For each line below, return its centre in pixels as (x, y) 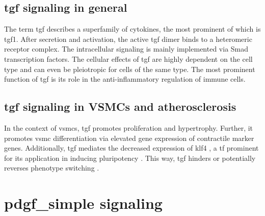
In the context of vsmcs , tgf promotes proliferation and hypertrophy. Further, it (129, 127)
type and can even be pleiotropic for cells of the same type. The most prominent (130, 69)
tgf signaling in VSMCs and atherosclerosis (120, 106)
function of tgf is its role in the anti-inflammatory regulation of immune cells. (125, 79)
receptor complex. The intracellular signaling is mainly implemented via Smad (126, 49)
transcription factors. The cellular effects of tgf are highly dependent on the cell (128, 58)
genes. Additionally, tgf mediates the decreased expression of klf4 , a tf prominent (131, 148)
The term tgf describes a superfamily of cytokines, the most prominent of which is (132, 29)
